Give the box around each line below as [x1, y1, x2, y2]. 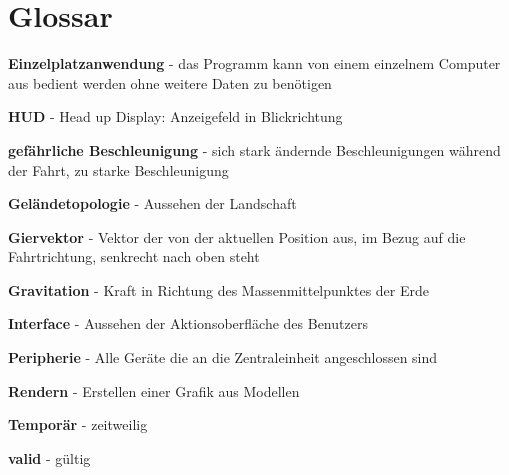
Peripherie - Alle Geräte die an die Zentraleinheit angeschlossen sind [8, 347, 438, 368]
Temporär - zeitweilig [8, 414, 148, 435]
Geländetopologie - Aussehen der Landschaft [8, 193, 297, 214]
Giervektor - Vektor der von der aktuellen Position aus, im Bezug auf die [8, 226, 466, 247]
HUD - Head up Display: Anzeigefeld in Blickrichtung [8, 106, 343, 127]
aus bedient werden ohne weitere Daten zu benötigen [8, 72, 332, 93]
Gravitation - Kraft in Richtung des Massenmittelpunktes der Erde [8, 279, 429, 300]
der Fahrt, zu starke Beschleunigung [8, 159, 229, 180]
